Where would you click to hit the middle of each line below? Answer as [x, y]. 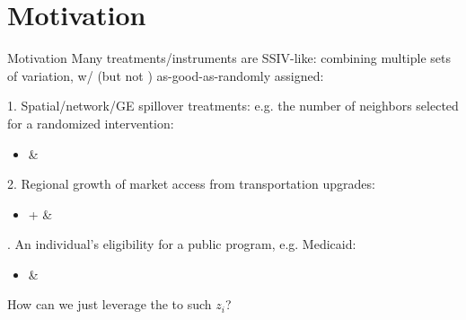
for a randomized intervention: [91, 123]
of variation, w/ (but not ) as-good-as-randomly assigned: [166, 75]
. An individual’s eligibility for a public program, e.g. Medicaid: [182, 244]
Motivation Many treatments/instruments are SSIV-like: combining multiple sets [229, 58]
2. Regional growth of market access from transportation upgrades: [191, 184]
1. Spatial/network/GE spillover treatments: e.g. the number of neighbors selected [233, 106]
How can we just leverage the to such [110, 304]
